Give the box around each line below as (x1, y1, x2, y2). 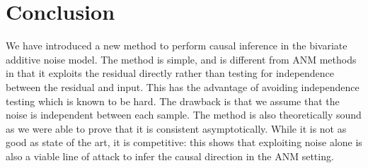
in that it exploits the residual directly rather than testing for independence (6, 66, 335, 80)
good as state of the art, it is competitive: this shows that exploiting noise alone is (6, 135, 362, 150)
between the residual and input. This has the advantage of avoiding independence (6, 79, 360, 94)
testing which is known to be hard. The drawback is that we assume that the (6, 93, 340, 108)
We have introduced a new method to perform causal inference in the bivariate (6, 38, 347, 53)
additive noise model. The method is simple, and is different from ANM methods (6, 52, 357, 66)
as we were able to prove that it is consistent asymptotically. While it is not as (6, 121, 347, 136)
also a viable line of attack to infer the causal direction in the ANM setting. (6, 148, 334, 163)
